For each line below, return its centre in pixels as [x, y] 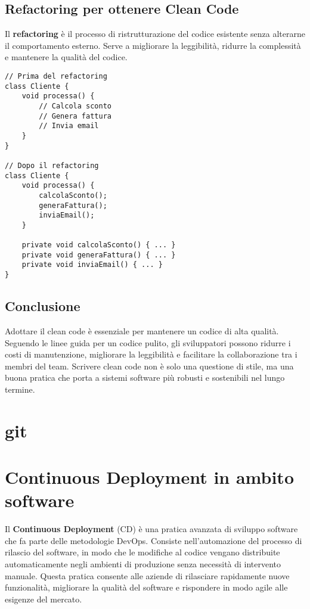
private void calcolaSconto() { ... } [99, 245]
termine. [20, 389]
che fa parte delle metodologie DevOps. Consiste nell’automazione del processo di [154, 540]
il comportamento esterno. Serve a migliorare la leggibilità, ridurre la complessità [153, 45]
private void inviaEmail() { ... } [92, 265]
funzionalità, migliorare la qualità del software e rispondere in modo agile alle [146, 587]
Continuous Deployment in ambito [149, 477]
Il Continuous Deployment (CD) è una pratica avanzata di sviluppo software [151, 529]
